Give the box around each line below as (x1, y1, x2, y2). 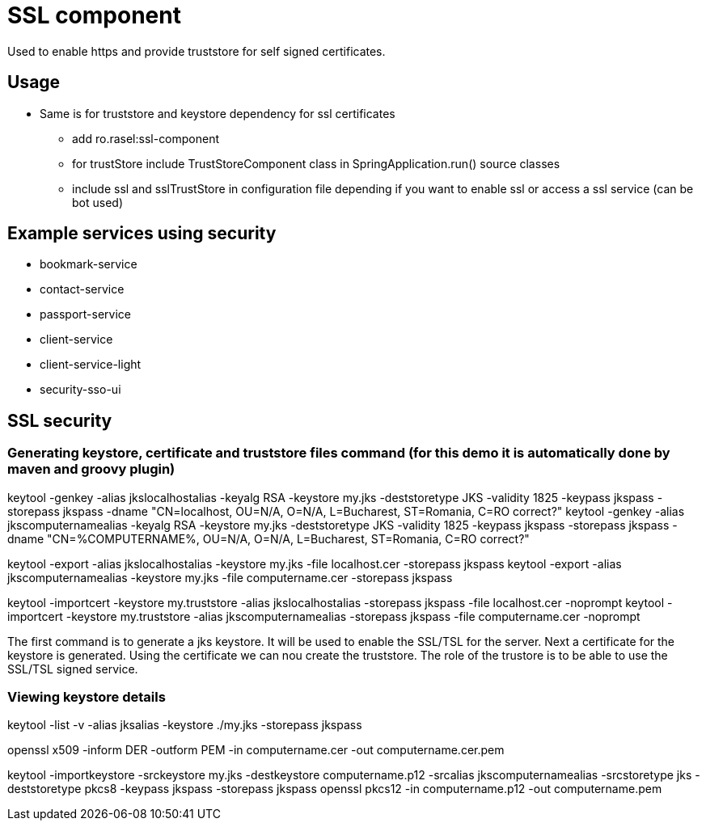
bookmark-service (40, 257, 137, 272)
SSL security (7, 410, 112, 431)
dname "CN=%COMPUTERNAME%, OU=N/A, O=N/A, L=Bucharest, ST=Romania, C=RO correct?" (7, 531, 530, 546)
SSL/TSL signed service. (7, 661, 138, 676)
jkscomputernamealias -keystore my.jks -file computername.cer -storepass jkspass (7, 570, 453, 584)
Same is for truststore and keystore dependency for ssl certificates (40, 106, 395, 120)
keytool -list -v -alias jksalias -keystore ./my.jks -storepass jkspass (7, 718, 362, 732)
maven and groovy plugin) (7, 461, 175, 478)
